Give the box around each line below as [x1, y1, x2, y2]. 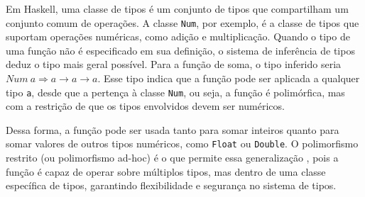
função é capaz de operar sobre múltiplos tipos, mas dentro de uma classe [6, 164, 326, 179]
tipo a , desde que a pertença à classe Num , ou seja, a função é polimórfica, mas [6, 84, 345, 99]
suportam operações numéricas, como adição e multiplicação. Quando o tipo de [6, 29, 350, 44]
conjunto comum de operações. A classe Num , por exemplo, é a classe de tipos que [6, 15, 359, 30]
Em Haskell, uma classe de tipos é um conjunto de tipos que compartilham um [6, 1, 349, 16]
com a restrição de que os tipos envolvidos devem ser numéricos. [6, 98, 285, 113]
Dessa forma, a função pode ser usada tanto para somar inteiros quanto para [6, 122, 339, 137]
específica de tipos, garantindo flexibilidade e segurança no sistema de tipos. [6, 178, 337, 193]
